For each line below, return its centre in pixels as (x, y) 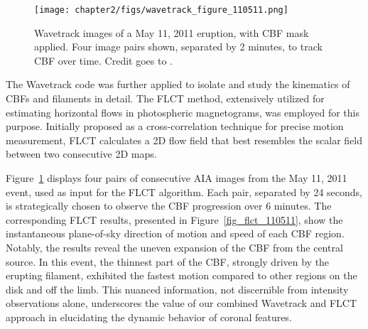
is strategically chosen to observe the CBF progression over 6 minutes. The (169, 206)
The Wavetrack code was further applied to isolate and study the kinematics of (178, 84)
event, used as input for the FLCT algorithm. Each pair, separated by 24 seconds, (184, 192)
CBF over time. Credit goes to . (103, 60)
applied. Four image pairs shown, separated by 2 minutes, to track (178, 47)
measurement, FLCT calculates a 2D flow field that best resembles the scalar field (184, 140)
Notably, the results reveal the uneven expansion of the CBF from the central (174, 247)
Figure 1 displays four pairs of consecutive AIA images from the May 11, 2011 (177, 178)
